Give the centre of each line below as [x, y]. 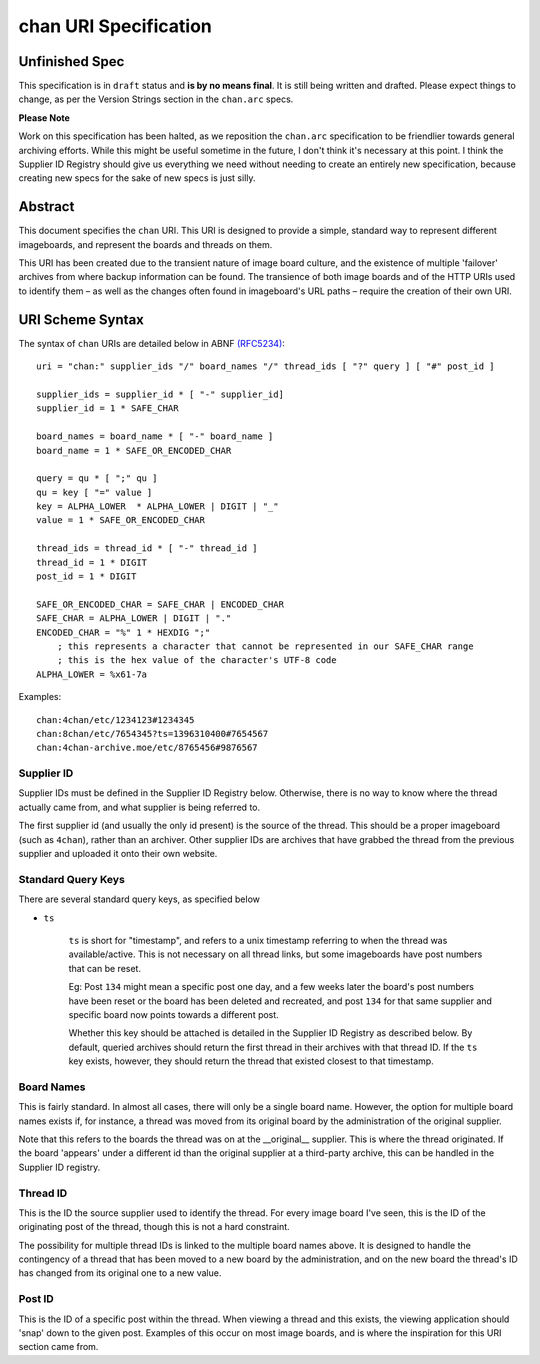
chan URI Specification [115, 26]
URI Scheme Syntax [81, 319]
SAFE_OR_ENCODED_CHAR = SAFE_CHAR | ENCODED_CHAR [160, 604]
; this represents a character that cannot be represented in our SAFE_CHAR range [265, 646]
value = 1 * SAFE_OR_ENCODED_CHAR [120, 520]
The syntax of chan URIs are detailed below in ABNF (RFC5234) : [151, 343]
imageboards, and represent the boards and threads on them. [145, 244]
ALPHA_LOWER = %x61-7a [92, 674]
